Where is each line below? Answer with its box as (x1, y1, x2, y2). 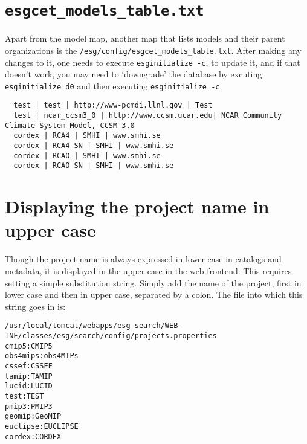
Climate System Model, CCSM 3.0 (5, 121, 135, 130)
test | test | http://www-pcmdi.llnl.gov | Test (13, 101, 213, 110)
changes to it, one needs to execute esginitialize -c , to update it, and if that (5, 56, 300, 68)
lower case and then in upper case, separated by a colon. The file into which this (5, 288, 303, 301)
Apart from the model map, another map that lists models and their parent (5, 32, 285, 45)
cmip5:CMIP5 (5, 341, 53, 350)
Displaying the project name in (5, 194, 270, 219)
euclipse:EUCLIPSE (5, 422, 79, 431)
